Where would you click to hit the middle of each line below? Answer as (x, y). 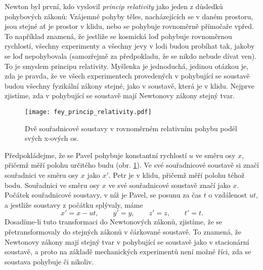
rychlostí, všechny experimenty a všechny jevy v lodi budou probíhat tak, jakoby (130, 46)
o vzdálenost (228, 195)
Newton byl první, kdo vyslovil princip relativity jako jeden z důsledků (114, 6)
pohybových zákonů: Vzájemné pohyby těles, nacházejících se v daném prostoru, (129, 16)
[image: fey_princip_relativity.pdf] (88, 112)
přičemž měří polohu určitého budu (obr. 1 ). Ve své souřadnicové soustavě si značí (132, 165)
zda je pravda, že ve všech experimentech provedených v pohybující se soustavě (127, 76)
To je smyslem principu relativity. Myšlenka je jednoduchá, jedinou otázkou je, (127, 66)
